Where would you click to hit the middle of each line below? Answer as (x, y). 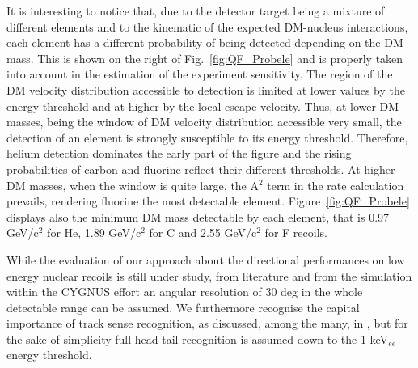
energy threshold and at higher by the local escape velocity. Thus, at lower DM (203, 106)
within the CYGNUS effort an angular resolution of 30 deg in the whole (185, 292)
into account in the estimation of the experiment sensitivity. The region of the (200, 74)
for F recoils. (296, 233)
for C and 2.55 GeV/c (203, 233)
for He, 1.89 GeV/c (94, 233)
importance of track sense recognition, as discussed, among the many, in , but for (207, 323)
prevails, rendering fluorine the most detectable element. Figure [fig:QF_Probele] (208, 201)
